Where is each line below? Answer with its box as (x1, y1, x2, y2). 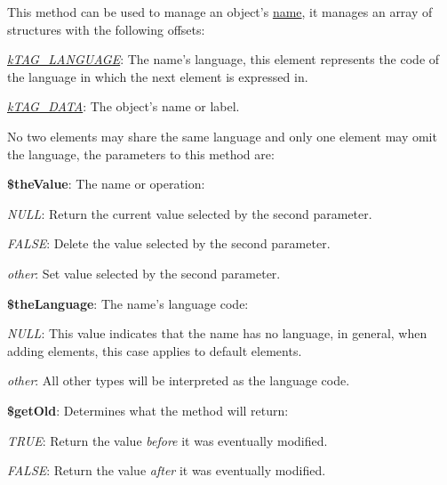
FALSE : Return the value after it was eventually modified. (7, 461, 326, 480)
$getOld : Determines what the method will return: (7, 400, 289, 419)
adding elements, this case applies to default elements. (7, 341, 302, 360)
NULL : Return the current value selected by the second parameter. (7, 204, 372, 222)
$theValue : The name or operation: (7, 174, 205, 193)
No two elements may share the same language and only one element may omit (7, 126, 437, 145)
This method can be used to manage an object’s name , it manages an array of (7, 3, 433, 20)
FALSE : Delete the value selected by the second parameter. (7, 234, 331, 253)
